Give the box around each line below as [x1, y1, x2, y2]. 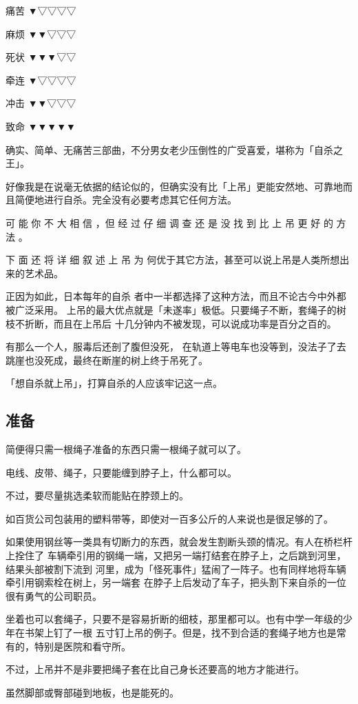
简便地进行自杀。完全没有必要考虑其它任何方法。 [14, 192, 237, 207]
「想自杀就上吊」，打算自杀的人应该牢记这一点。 [6, 376, 222, 390]
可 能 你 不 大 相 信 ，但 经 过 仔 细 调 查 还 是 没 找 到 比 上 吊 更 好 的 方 [6, 215, 346, 230]
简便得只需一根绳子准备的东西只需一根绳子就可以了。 [6, 442, 246, 456]
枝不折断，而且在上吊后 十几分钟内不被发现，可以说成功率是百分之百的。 [6, 316, 337, 330]
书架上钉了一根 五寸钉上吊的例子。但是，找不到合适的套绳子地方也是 [24, 625, 337, 640]
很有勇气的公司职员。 [6, 588, 102, 603]
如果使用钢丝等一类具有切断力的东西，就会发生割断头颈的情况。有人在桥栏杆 [6, 534, 352, 549]
